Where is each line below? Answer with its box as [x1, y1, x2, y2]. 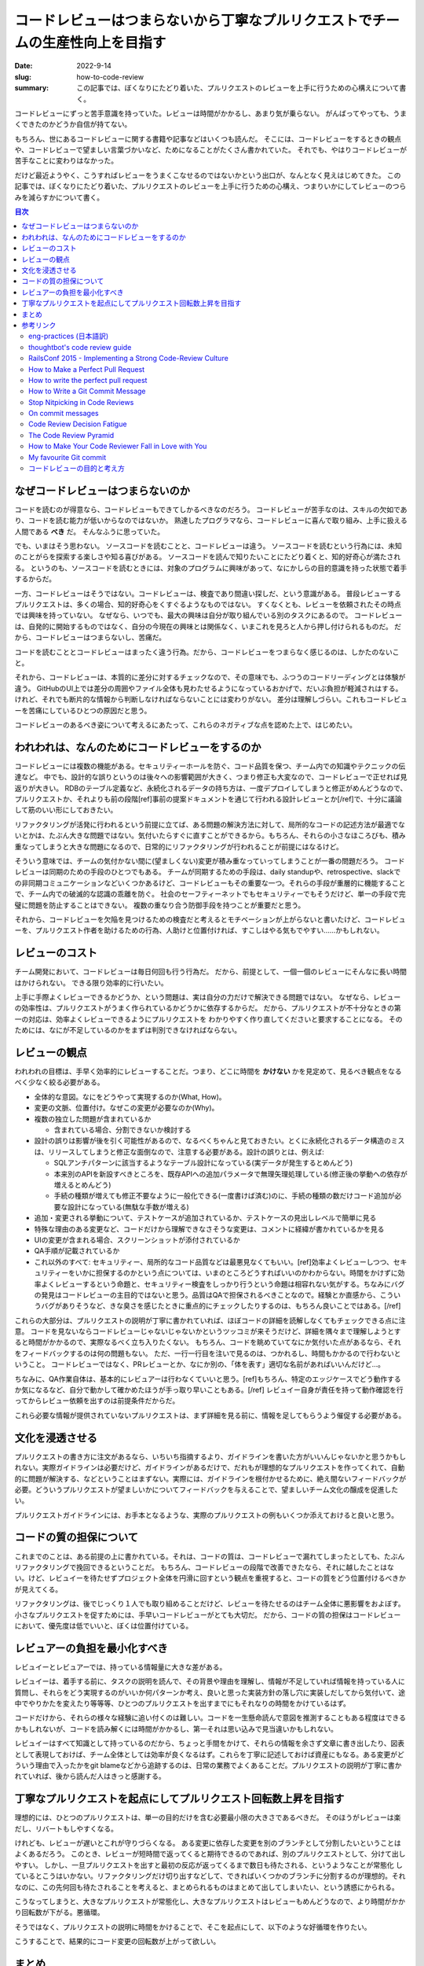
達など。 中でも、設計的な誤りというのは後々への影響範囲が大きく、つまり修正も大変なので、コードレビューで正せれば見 [14, 772, 408, 782]
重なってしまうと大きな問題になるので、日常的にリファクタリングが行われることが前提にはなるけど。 [14, 841, 343, 851]
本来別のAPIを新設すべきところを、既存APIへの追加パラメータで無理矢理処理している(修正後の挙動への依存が [53, 1169, 408, 1179]
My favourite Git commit [28, 452, 106, 462]
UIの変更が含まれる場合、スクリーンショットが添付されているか [34, 1235, 241, 1244]
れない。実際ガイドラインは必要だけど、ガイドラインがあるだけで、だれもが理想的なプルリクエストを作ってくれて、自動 [14, 1463, 405, 1472]
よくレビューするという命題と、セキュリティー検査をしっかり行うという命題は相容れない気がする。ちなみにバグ [40, 1279, 405, 1289]
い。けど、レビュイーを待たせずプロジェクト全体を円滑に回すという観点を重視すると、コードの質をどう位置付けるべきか [14, 1574, 406, 1583]
